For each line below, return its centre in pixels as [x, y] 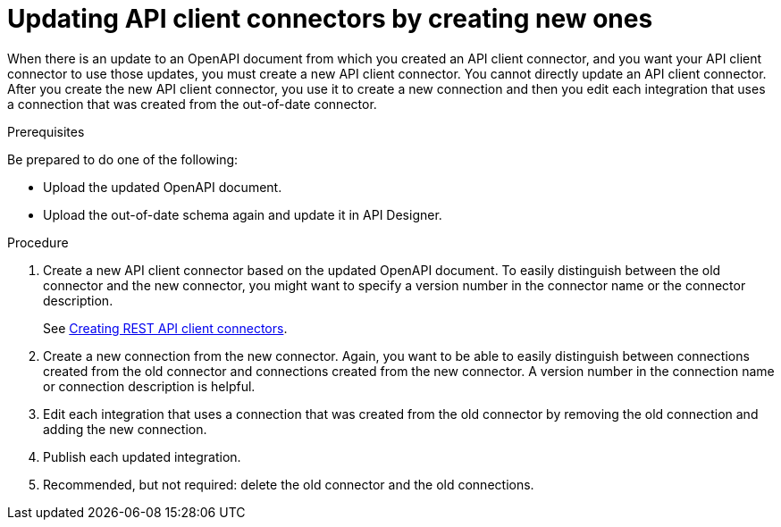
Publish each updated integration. [142, 456]
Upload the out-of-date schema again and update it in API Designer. [243, 214]
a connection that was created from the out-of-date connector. [192, 104]
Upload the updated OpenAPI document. [163, 187]
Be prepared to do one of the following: [123, 159]
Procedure [38, 242]
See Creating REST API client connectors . [165, 328]
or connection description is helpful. [149, 386]
